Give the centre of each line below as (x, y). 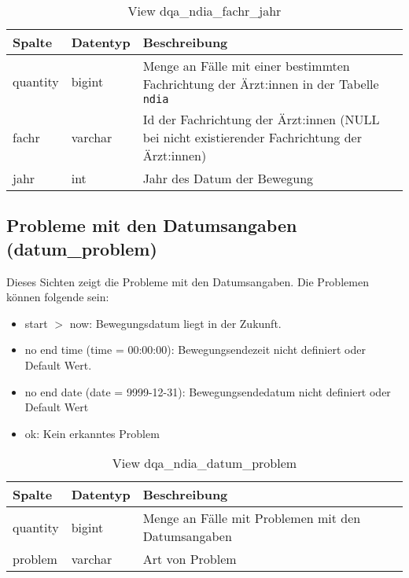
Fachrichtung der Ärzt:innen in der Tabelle (261, 84)
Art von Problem (190, 559)
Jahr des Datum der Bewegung (228, 178)
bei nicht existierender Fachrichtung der (252, 137)
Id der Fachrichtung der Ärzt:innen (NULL (261, 119)
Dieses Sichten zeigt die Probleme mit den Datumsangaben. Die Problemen (188, 281)
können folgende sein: (58, 297)
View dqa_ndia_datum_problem (204, 463)
